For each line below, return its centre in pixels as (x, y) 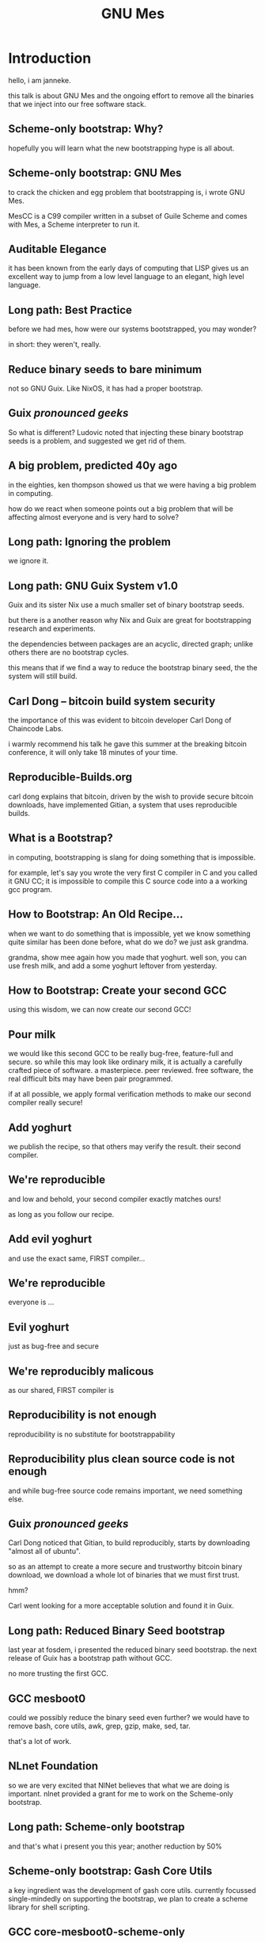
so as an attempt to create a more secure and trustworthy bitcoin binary (125, 1566)
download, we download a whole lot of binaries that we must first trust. (124, 1575)
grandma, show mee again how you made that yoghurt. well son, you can (128, 957)
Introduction (50, 58)
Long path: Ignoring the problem (90, 542)
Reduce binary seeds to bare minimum (105, 369)
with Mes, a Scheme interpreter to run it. (74, 224)
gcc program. (30, 889)
